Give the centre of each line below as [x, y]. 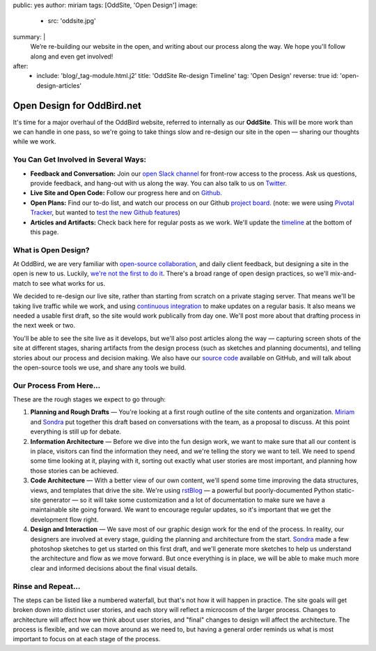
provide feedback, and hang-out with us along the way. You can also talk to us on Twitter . [159, 183]
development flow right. [64, 519]
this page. [45, 232]
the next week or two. [44, 325]
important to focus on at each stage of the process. [87, 639]
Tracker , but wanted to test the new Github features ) [105, 213]
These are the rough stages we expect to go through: [89, 399]
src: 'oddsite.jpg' [72, 21]
